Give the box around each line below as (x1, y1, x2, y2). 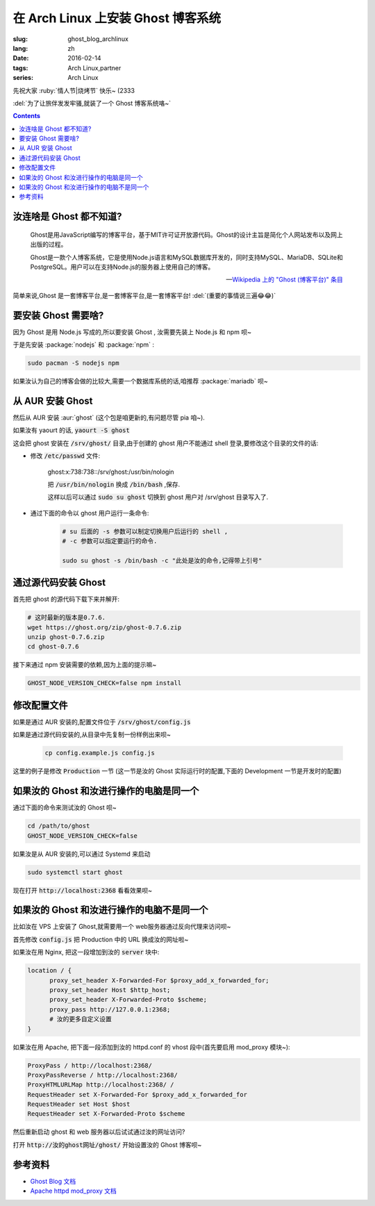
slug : (12, 35, 28, 43)
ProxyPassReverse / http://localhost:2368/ (27, 1071, 178, 1079)
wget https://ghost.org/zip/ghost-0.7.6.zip (27, 623, 182, 631)
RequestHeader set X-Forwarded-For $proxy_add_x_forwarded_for (27, 1091, 248, 1098)
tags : (12, 63, 28, 72)
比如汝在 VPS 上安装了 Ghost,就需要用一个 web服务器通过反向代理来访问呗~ (12, 923, 231, 931)
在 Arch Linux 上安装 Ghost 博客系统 (12, 10, 222, 26)
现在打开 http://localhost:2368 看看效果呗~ (12, 886, 153, 894)
